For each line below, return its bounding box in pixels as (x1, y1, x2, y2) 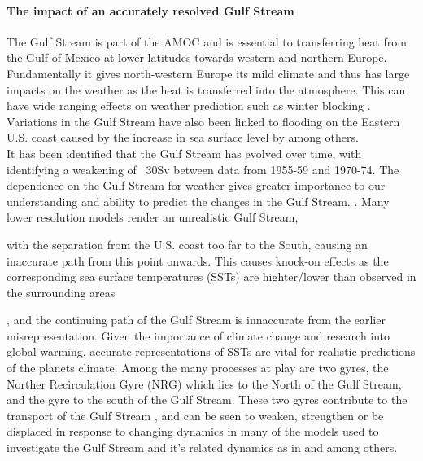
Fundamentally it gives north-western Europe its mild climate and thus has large (7, 64, 410, 81)
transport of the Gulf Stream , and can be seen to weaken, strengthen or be (7, 406, 384, 424)
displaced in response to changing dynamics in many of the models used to (7, 423, 379, 440)
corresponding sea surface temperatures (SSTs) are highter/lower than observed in (7, 268, 416, 285)
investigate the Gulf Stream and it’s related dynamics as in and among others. (7, 439, 398, 456)
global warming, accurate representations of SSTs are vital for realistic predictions (7, 343, 416, 360)
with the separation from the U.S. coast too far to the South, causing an (7, 235, 368, 252)
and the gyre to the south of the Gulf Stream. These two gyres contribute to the (7, 391, 408, 408)
